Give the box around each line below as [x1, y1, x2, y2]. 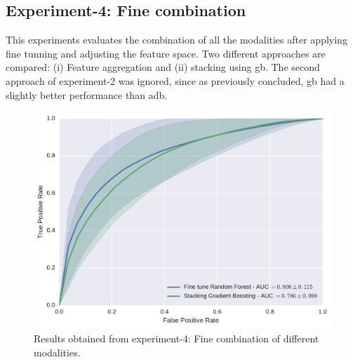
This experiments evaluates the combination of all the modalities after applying [6, 32, 347, 47]
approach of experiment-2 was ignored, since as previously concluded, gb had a [6, 73, 345, 88]
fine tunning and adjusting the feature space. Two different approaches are [6, 46, 326, 60]
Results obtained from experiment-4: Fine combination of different [34, 331, 319, 346]
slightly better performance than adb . [6, 87, 168, 102]
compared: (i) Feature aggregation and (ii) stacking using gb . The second [6, 60, 320, 74]
